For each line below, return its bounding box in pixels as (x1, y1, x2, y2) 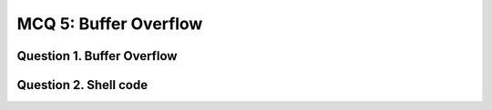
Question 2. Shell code (16, 77, 149, 93)
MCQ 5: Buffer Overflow (16, 14, 203, 34)
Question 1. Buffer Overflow (16, 48, 178, 64)
